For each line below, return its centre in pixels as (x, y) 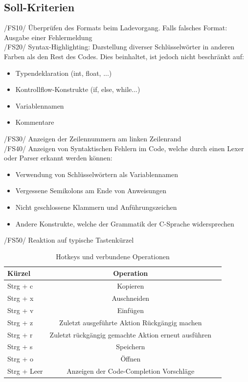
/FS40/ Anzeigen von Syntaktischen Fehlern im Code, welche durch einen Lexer (124, 148)
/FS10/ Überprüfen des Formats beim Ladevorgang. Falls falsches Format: (116, 28)
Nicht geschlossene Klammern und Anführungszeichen (96, 207)
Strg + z (20, 322)
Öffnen (131, 359)
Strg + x (21, 298)
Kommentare (35, 122)
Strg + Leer (25, 371)
